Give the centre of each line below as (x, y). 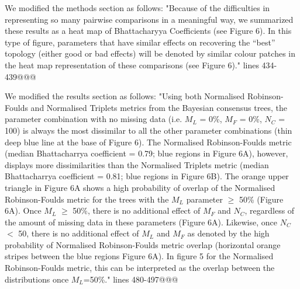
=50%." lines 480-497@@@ (131, 279)
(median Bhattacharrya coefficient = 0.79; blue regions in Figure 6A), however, (146, 153)
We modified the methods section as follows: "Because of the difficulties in (137, 8)
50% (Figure (261, 199)
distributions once (37, 279)
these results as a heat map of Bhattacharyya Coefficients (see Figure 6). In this (148, 31)
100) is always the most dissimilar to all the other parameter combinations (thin (149, 130)
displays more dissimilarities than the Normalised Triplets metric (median (137, 164)
